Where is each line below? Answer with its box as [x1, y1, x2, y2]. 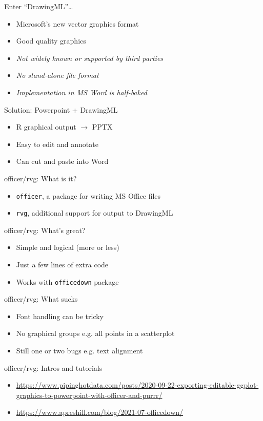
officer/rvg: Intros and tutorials [4, 362, 103, 373]
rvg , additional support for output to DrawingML [16, 207, 173, 218]
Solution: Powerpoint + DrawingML [4, 104, 118, 115]
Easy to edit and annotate [16, 138, 98, 149]
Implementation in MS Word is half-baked [16, 87, 147, 97]
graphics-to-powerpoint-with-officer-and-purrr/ [16, 389, 163, 400]
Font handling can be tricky [16, 310, 104, 321]
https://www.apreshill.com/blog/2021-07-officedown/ [16, 407, 184, 417]
